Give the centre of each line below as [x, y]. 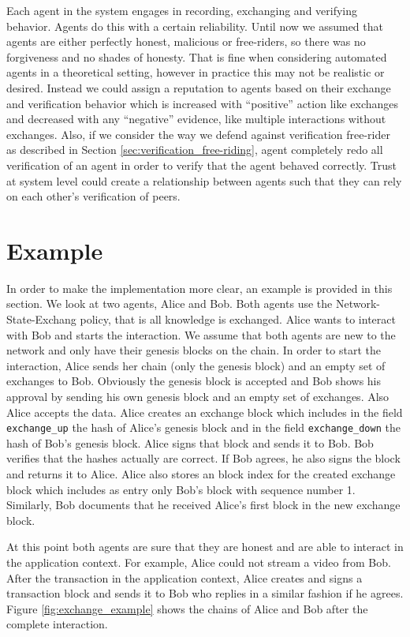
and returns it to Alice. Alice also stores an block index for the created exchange [201, 474]
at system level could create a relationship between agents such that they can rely [204, 180]
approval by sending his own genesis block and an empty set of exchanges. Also [198, 396]
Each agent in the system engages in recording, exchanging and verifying [182, 10]
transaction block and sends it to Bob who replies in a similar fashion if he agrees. [205, 593]
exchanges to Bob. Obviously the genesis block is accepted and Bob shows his [194, 381]
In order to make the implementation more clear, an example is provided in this [199, 288]
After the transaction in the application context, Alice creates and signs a [184, 577]
